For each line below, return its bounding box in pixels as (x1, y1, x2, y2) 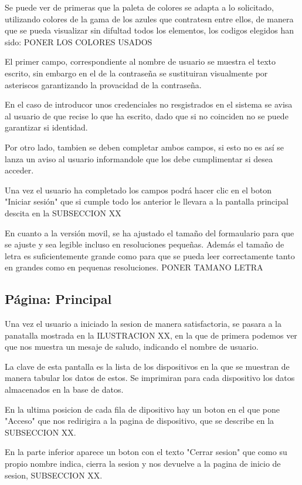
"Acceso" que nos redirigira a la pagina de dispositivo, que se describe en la (5, 414, 274, 427)
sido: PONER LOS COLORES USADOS (5, 35, 152, 48)
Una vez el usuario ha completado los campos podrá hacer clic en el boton (5, 183, 272, 196)
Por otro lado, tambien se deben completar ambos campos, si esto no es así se (5, 141, 284, 153)
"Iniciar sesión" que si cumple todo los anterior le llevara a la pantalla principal (5, 195, 289, 208)
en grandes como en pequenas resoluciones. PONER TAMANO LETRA (5, 261, 263, 273)
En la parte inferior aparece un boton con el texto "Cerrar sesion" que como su (5, 446, 287, 458)
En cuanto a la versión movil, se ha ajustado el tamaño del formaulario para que (5, 226, 294, 239)
